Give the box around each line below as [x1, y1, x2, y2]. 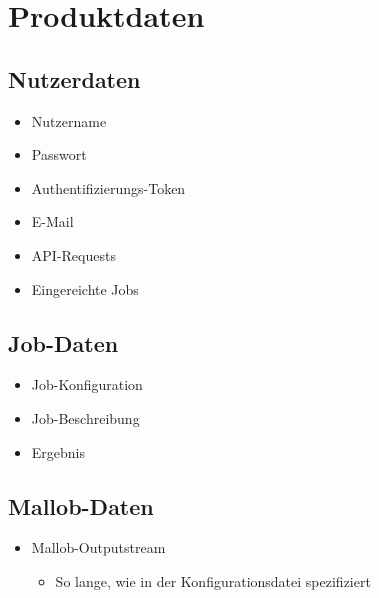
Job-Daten [8, 327, 119, 358]
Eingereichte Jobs [31, 278, 139, 299]
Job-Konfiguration [31, 374, 143, 395]
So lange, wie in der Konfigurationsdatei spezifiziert [55, 570, 371, 591]
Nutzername [31, 110, 107, 131]
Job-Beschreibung [31, 407, 140, 428]
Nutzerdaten [8, 63, 141, 94]
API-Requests [31, 244, 116, 265]
